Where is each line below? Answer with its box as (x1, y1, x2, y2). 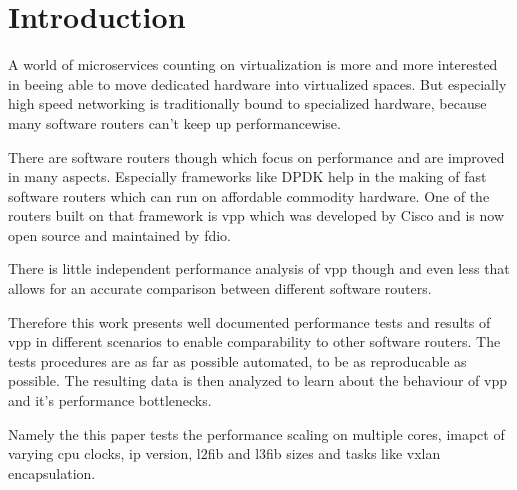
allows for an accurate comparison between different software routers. (8, 278, 432, 299)
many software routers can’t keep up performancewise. (8, 112, 341, 133)
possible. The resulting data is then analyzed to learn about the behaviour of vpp (8, 370, 508, 391)
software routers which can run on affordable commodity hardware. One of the (8, 185, 490, 206)
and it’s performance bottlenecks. (8, 390, 212, 411)
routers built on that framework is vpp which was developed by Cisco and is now (8, 205, 504, 226)
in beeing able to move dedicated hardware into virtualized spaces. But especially (8, 73, 507, 94)
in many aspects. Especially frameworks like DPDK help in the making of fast (8, 166, 487, 187)
